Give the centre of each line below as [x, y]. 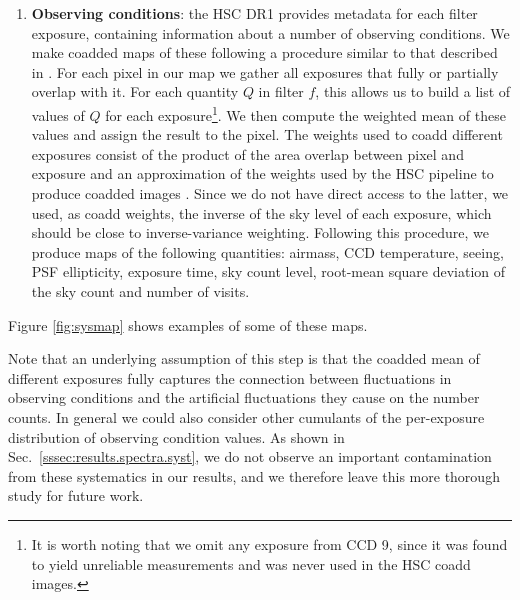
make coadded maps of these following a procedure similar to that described [264, 52]
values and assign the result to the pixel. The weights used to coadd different [267, 134]
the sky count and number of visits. [140, 290]
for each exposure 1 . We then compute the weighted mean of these [305, 113]
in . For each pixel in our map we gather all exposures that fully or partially [265, 71]
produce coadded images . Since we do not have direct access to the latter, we [270, 193]
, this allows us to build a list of [413, 91]
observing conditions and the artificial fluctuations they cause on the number [244, 397]
